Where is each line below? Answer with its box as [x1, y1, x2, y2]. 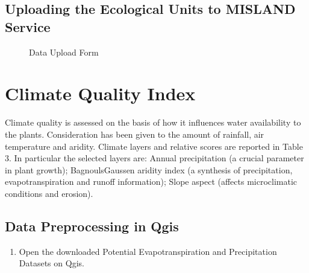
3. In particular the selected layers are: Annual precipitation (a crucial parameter [5, 152, 304, 164]
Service [5, 17, 51, 36]
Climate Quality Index [5, 81, 196, 106]
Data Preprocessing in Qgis [5, 216, 179, 235]
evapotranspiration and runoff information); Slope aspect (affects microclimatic [5, 175, 298, 188]
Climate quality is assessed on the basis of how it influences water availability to [5, 116, 301, 129]
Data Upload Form [29, 45, 99, 58]
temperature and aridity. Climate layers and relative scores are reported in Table [5, 140, 303, 152]
